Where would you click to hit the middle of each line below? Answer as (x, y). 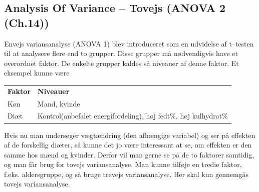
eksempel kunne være (37, 73)
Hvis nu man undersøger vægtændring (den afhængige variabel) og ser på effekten (130, 135)
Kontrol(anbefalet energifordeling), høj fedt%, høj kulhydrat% (133, 116)
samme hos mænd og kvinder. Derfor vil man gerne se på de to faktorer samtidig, (129, 154)
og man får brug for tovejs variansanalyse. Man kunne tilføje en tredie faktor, (123, 164)
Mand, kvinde (59, 103)
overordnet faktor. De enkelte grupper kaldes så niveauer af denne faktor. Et (121, 63)
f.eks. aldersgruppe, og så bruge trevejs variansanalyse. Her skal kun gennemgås (126, 174)
